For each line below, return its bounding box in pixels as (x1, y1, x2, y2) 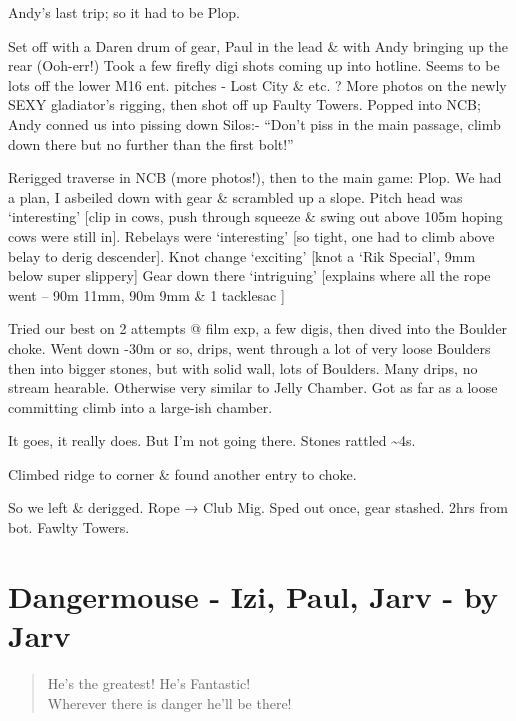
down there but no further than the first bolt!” (8, 133, 294, 154)
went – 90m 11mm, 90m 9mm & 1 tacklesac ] (8, 284, 285, 305)
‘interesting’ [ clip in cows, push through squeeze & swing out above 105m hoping (8, 206, 503, 227)
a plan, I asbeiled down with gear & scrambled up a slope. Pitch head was (8, 186, 463, 207)
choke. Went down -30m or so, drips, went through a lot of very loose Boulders (8, 337, 491, 358)
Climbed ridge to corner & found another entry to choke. (8, 463, 357, 484)
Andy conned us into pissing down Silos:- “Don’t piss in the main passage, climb (8, 113, 501, 134)
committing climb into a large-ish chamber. (8, 396, 273, 417)
